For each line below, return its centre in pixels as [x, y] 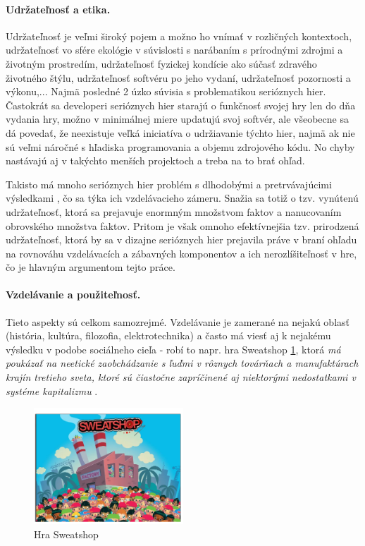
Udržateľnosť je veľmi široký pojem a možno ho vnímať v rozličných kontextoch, [179, 36]
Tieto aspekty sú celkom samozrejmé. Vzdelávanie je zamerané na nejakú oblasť [178, 321]
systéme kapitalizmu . [52, 390]
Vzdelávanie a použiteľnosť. [73, 295]
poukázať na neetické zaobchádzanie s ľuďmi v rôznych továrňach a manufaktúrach [182, 363]
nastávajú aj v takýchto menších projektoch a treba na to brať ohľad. [155, 160]
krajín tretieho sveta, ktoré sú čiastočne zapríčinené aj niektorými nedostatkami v [181, 377]
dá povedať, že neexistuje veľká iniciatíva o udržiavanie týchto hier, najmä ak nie [180, 132]
